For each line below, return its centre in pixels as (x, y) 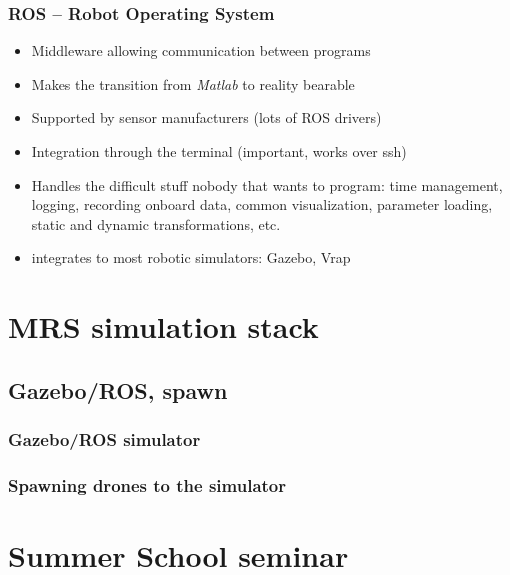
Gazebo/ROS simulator (104, 439)
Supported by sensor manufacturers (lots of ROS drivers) (206, 117)
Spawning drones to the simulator (147, 484)
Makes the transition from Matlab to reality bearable (193, 83)
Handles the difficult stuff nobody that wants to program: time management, (267, 184)
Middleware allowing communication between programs (201, 50)
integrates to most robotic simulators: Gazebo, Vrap (191, 257)
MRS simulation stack (163, 326)
